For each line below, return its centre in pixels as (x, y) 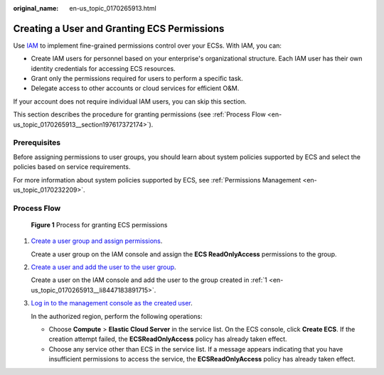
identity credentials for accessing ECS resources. (103, 68)
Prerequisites (37, 143)
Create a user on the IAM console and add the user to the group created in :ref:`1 (149, 280)
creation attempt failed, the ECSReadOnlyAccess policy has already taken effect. (168, 339)
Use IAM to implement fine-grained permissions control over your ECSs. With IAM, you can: (148, 45)
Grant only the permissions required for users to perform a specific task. (137, 79)
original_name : (36, 8)
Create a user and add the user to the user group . (104, 267)
